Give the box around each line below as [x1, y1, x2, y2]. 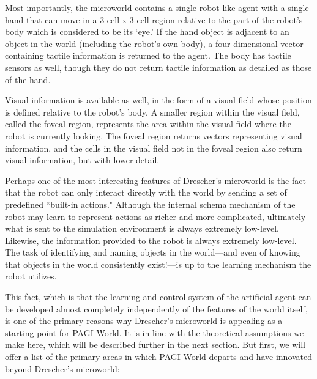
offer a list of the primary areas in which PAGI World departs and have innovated [5, 350, 313, 363]
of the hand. [5, 73, 51, 86]
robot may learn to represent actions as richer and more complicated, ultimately [5, 210, 306, 223]
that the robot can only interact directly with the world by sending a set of [5, 186, 287, 199]
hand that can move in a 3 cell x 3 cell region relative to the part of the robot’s [5, 13, 303, 26]
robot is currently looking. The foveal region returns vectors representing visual [5, 129, 302, 142]
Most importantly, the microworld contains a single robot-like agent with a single [5, 1, 309, 13]
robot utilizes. [5, 270, 57, 282]
